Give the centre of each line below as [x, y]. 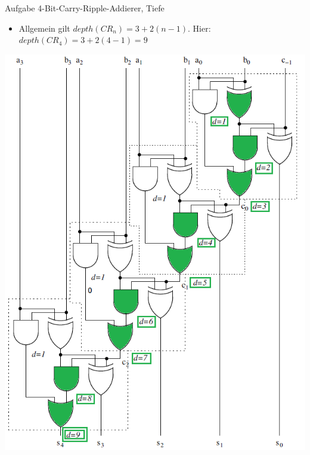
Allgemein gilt [44, 28]
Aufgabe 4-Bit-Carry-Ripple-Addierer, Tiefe [85, 8]
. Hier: [199, 28]
